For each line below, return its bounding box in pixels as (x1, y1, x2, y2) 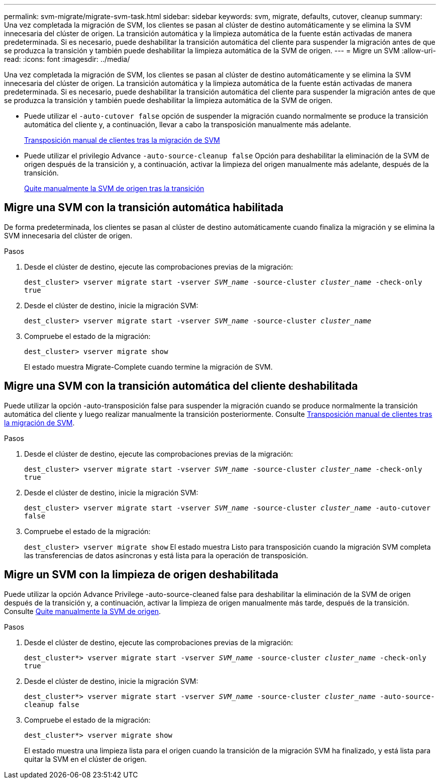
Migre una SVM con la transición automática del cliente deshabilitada (4, 380, 358, 393)
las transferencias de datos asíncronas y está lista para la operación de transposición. (24, 551, 308, 560)
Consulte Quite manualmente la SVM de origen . (4, 606, 161, 616)
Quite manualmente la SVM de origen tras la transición (24, 184, 204, 193)
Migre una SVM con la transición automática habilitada (4, 201, 284, 214)
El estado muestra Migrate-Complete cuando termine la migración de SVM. (24, 362, 273, 371)
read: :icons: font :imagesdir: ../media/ (4, 55, 130, 63)
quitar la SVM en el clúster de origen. (24, 754, 147, 763)
